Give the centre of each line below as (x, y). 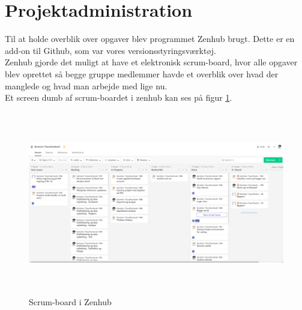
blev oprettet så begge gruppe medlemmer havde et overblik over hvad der (142, 73)
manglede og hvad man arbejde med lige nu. (86, 85)
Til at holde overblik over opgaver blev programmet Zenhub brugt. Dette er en (150, 39)
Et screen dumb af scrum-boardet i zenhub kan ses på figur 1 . (119, 97)
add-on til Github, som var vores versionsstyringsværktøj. (110, 50)
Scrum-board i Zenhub (70, 301)
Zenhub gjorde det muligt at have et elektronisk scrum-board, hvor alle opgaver (151, 62)
